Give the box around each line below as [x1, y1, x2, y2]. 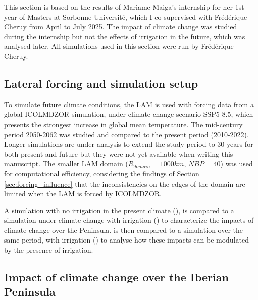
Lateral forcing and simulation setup [4, 75, 198, 91]
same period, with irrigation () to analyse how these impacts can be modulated [4, 234, 249, 245]
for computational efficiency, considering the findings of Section [4, 168, 199, 178]
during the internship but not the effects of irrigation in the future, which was [4, 31, 245, 41]
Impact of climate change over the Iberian [4, 269, 229, 285]
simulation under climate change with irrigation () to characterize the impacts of [4, 215, 254, 225]
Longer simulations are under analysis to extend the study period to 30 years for [4, 139, 253, 149]
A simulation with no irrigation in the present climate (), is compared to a [4, 205, 234, 215]
